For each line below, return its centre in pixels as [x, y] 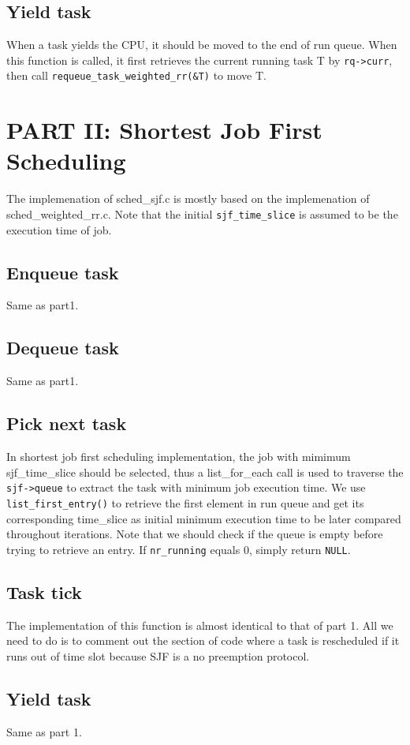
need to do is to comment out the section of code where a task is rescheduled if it [203, 640]
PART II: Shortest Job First [164, 130]
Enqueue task [63, 272]
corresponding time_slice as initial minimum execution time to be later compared [204, 518]
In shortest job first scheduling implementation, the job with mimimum [179, 457]
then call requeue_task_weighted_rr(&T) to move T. [136, 75]
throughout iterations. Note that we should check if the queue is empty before [195, 534]
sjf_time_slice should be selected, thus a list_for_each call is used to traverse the [205, 472]
